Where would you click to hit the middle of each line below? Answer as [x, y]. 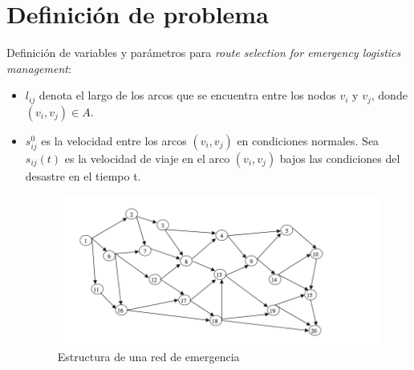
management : [39, 68]
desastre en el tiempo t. [83, 175]
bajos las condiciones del [340, 158]
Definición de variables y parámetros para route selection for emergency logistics [204, 53]
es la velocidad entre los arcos [114, 140]
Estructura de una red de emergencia [148, 357]
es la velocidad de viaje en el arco [147, 158]
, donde [389, 95]
